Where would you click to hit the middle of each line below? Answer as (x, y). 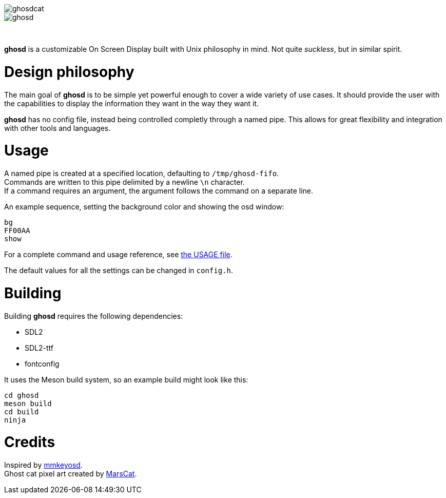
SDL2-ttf (39, 348)
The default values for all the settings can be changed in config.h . (119, 270)
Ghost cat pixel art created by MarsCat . (71, 474)
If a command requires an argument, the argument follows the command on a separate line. (159, 191)
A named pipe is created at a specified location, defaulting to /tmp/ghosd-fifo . (142, 173)
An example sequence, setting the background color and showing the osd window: (144, 207)
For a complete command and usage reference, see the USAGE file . (118, 254)
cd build (22, 411)
